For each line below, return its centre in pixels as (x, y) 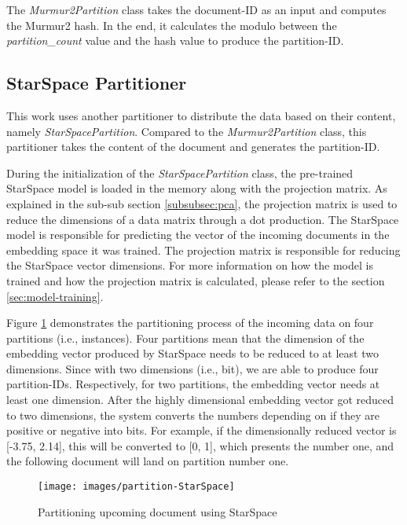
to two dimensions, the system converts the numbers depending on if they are (193, 415)
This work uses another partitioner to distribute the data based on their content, (201, 115)
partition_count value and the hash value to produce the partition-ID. (175, 40)
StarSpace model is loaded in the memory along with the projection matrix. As (197, 188)
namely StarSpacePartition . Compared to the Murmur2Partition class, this (187, 131)
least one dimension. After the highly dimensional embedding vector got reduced (200, 400)
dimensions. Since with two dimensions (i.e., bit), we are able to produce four (192, 368)
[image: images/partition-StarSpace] (136, 487)
